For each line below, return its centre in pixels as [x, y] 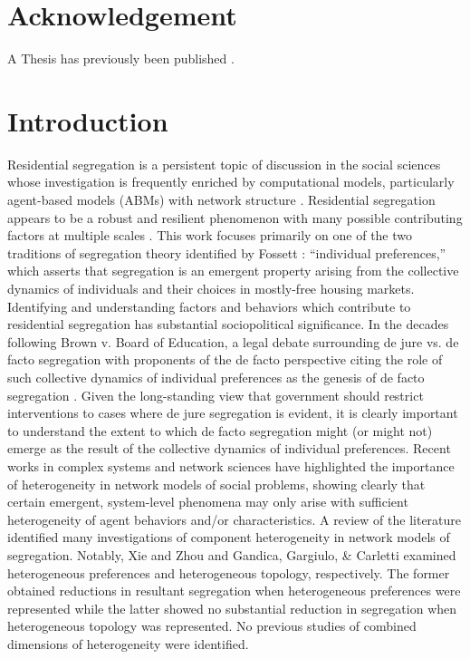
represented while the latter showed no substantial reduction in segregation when [232, 608]
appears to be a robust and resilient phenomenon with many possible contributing [235, 217]
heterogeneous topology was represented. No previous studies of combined [212, 626]
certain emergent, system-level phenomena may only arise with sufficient [208, 502]
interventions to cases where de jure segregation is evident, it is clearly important [233, 413]
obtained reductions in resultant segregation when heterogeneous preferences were [234, 591]
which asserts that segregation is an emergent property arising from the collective [233, 271]
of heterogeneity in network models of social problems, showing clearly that [216, 484]
